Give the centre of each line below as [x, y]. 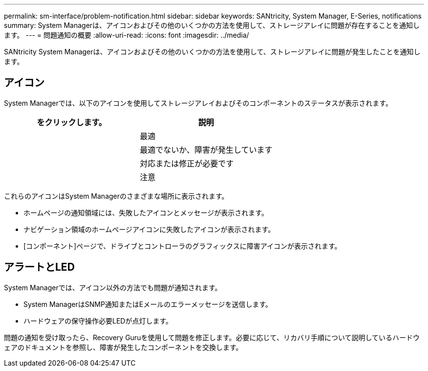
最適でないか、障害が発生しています [206, 150]
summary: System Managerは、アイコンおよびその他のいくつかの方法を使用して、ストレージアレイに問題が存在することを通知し [212, 25]
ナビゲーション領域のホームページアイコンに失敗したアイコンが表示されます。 [149, 229]
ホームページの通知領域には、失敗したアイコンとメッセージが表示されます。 [146, 212]
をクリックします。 [72, 122]
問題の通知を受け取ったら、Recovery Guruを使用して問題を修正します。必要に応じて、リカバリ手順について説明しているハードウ [212, 337]
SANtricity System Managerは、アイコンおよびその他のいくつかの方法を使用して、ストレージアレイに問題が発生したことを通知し [212, 52]
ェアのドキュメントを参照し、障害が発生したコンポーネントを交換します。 [123, 347]
